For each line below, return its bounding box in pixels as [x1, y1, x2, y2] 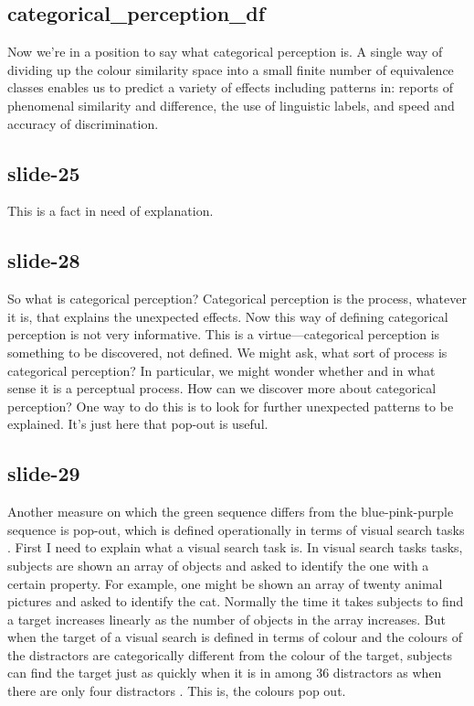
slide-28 [7, 246, 80, 274]
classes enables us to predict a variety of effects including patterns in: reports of [7, 78, 454, 97]
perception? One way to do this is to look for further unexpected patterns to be [7, 396, 454, 415]
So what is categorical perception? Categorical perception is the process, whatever [7, 289, 467, 308]
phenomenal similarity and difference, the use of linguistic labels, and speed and [7, 95, 455, 114]
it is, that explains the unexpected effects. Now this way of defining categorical [7, 306, 448, 326]
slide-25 [7, 158, 80, 187]
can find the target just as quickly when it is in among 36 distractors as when [7, 663, 442, 682]
